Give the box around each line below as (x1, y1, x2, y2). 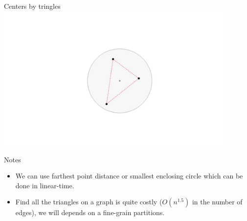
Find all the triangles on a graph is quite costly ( (15, 197, 162, 207)
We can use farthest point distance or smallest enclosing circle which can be (15, 171, 243, 181)
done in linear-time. (15, 180, 74, 190)
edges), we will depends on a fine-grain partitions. (15, 207, 165, 218)
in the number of (192, 197, 243, 207)
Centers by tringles (4, 1, 61, 11)
